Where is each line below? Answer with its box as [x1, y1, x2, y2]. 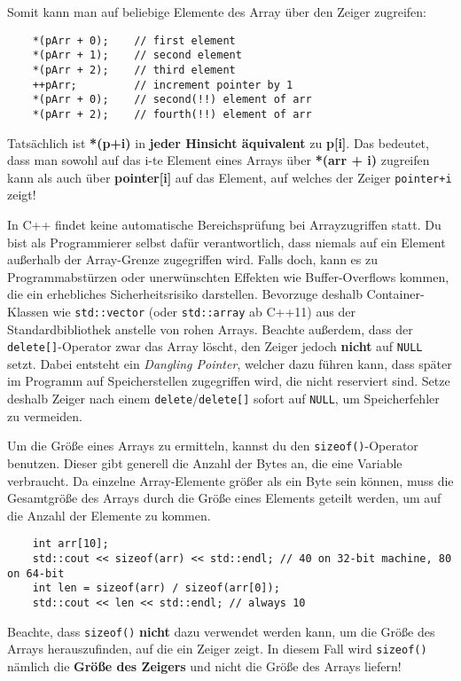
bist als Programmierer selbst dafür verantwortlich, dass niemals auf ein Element [7, 232, 446, 251]
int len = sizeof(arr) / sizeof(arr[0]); [32, 582, 280, 595]
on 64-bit [7, 567, 65, 580]
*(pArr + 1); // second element [32, 49, 242, 62]
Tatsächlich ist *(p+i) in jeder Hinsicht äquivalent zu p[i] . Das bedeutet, [7, 133, 429, 152]
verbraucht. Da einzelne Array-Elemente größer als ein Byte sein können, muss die [7, 471, 454, 489]
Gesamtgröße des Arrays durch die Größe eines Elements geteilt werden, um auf [7, 489, 441, 507]
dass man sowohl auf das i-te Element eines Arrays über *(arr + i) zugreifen [7, 151, 430, 169]
